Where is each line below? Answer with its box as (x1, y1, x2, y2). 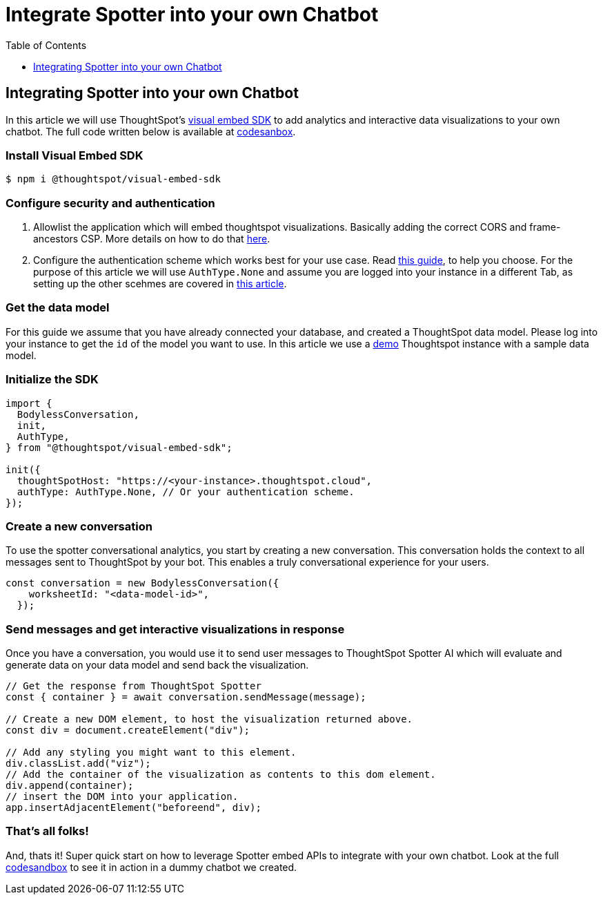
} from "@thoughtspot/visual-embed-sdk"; (6, 441, 233, 453)
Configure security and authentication (6, 195, 215, 210)
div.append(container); (6, 780, 134, 792)
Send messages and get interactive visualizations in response (6, 622, 345, 636)
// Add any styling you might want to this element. (6, 747, 297, 758)
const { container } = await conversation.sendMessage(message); (6, 691, 366, 703)
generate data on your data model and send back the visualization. (6, 659, 309, 671)
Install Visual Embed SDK (6, 148, 144, 162)
